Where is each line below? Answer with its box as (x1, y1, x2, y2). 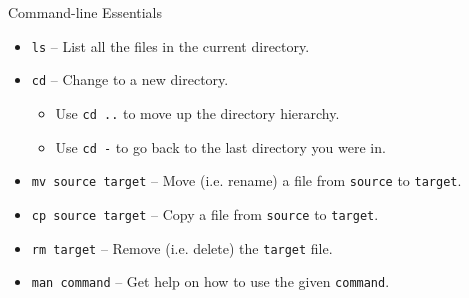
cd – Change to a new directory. (31, 69, 229, 90)
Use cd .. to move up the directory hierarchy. (55, 102, 340, 123)
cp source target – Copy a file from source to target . (31, 203, 379, 224)
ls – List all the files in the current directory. (31, 35, 310, 56)
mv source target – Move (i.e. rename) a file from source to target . (31, 170, 462, 191)
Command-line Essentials (8, 2, 163, 22)
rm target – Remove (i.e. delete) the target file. (31, 237, 333, 258)
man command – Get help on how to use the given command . (31, 271, 390, 292)
